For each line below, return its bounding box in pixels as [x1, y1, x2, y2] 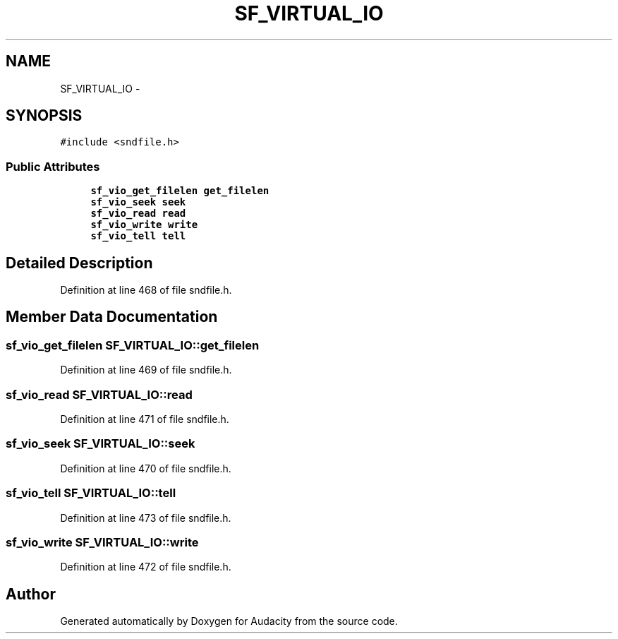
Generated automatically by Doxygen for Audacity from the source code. [60, 615, 398, 628]
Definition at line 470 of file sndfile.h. [60, 462, 231, 474]
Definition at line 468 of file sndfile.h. [60, 284, 232, 297]
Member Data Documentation [6, 308, 218, 326]
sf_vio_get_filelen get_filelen [90, 185, 269, 197]
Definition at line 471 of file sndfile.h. [60, 413, 229, 425]
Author [6, 585, 56, 603]
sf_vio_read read [90, 208, 186, 220]
